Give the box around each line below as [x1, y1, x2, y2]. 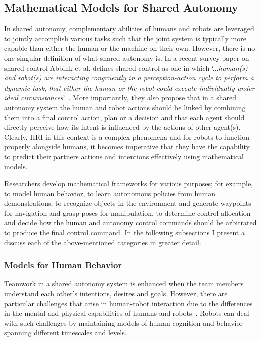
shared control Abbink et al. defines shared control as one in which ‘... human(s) [4, 62, 248, 73]
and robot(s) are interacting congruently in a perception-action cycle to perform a [4, 72, 254, 83]
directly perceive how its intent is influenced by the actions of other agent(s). [4, 122, 241, 132]
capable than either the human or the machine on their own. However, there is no [4, 43, 255, 53]
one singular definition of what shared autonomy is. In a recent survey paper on [4, 52, 249, 63]
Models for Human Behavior [4, 259, 122, 271]
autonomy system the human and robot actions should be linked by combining [4, 102, 246, 112]
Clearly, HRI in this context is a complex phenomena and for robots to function [4, 131, 250, 142]
